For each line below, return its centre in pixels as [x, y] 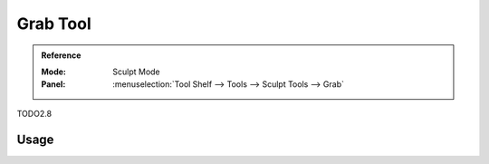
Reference [61, 55]
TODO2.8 [34, 113]
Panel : [53, 84]
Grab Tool [54, 24]
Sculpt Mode [136, 72]
